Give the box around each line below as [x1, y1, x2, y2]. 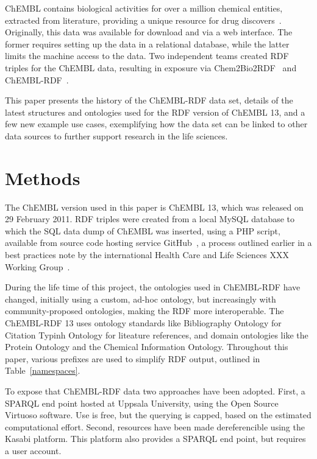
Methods [5, 165, 80, 190]
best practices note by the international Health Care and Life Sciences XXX [5, 248, 290, 261]
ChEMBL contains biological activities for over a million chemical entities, [5, 2, 283, 14]
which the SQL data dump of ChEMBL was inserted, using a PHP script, [5, 224, 280, 237]
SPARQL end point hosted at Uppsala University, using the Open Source [5, 396, 279, 409]
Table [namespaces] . [5, 364, 80, 377]
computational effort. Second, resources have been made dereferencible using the [5, 420, 305, 433]
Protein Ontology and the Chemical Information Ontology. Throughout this [5, 340, 288, 353]
